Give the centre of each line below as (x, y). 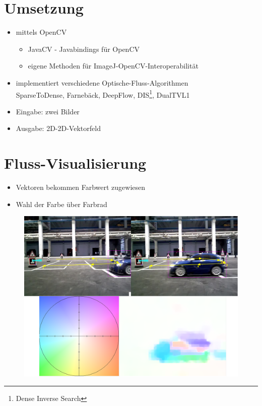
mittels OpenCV (41, 32)
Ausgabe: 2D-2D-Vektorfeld (58, 128)
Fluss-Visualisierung (75, 163)
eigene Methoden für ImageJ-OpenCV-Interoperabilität (113, 66)
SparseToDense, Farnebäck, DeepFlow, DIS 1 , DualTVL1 (103, 94)
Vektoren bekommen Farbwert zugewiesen (81, 187)
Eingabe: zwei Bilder (48, 111)
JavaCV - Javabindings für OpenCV (84, 49)
